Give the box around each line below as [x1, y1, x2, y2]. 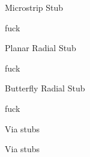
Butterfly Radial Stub [5, 82, 85, 94]
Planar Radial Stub [5, 42, 76, 54]
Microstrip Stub [5, 1, 64, 13]
